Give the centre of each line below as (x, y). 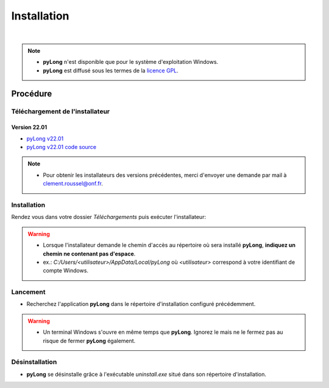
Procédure (32, 93)
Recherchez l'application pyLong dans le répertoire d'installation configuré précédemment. (141, 304)
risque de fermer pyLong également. (89, 341)
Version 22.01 (29, 127)
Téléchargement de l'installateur (60, 111)
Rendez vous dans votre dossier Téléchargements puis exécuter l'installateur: (109, 217)
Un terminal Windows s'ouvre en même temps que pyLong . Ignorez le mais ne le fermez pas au (163, 332)
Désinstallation (34, 362)
